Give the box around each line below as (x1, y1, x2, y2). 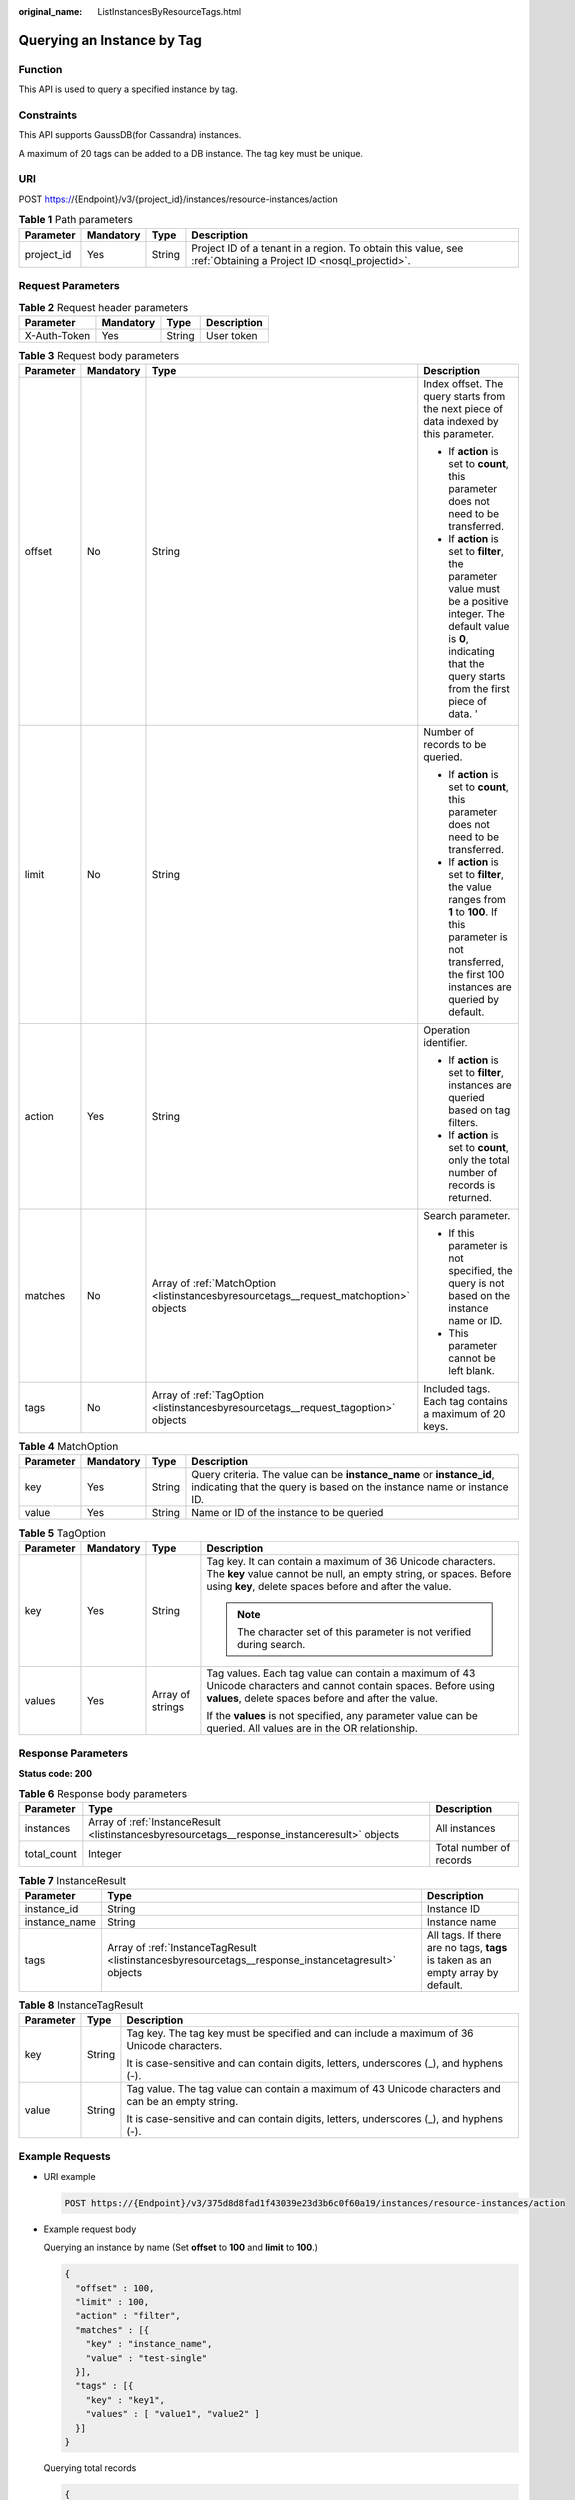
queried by (448, 993, 500, 1007)
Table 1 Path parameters (18, 213, 134, 227)
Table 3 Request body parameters (18, 348, 180, 362)
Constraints (18, 108, 78, 122)
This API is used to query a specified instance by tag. (18, 83, 239, 95)
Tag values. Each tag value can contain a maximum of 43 (206, 1666, 476, 1680)
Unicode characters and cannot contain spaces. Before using (206, 1678, 495, 1692)
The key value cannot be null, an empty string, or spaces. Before (206, 1566, 512, 1580)
